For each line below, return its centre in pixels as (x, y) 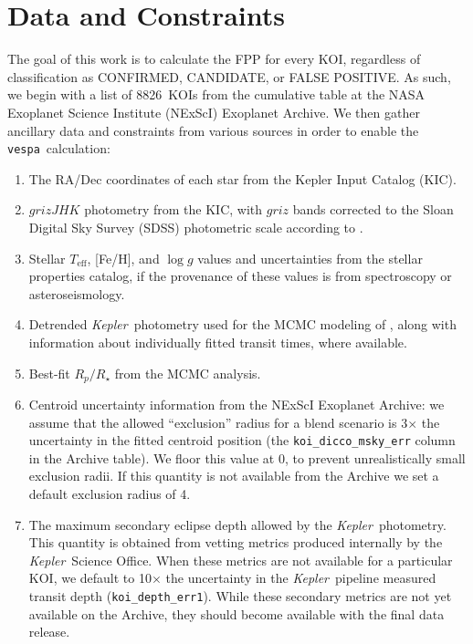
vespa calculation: (59, 148)
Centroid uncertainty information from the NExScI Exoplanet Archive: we (236, 404)
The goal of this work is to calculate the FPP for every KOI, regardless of (214, 59)
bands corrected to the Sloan (373, 209)
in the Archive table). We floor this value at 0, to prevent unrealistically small (247, 457)
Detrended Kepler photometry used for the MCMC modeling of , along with (242, 324)
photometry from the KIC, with (173, 209)
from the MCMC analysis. (188, 373)
